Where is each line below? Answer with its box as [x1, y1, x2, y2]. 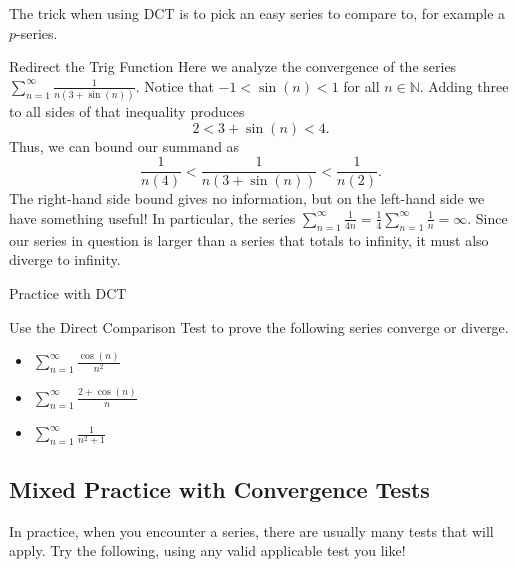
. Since [467, 207, 508, 228]
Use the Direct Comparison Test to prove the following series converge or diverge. [9, 316, 509, 337]
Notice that [144, 75, 214, 96]
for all [343, 75, 380, 96]
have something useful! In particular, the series [9, 207, 296, 228]
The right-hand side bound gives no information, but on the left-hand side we [9, 188, 485, 209]
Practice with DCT [9, 282, 127, 303]
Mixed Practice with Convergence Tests [9, 473, 430, 504]
